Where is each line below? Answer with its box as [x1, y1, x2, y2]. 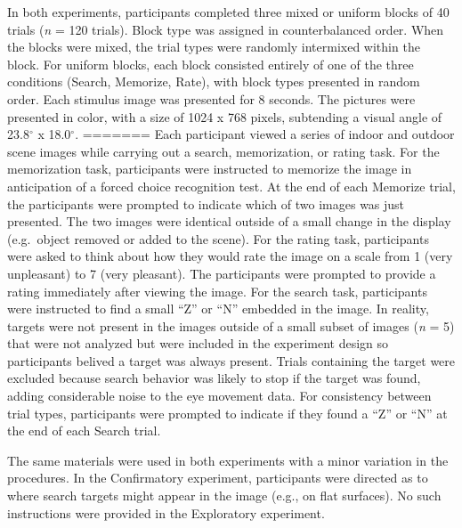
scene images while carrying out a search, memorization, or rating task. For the [7, 142, 440, 160]
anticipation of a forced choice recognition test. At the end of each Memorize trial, [7, 176, 456, 195]
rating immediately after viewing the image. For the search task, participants [7, 281, 427, 300]
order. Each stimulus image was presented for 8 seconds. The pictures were [7, 89, 416, 108]
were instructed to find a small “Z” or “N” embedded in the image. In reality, [7, 299, 429, 318]
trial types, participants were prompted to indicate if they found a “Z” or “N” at [7, 403, 448, 422]
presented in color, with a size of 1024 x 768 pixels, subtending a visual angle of [7, 107, 442, 126]
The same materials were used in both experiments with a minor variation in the [7, 451, 449, 469]
